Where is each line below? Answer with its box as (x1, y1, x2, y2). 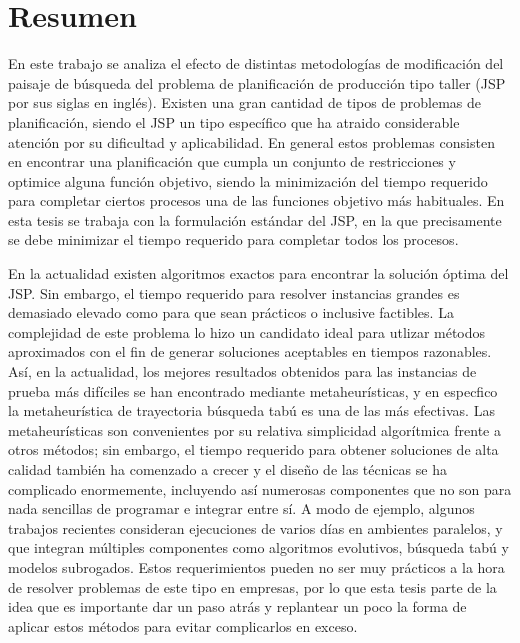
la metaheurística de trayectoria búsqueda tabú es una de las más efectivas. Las (8, 400, 495, 421)
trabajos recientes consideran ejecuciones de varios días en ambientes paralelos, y (8, 517, 503, 538)
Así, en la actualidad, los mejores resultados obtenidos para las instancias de (8, 361, 477, 382)
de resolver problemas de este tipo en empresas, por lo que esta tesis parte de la (8, 576, 497, 597)
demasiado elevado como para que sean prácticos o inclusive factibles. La (8, 302, 454, 323)
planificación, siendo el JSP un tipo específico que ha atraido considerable (8, 111, 460, 132)
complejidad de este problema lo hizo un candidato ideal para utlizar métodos (8, 321, 486, 342)
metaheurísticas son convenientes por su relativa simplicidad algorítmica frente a (8, 419, 501, 440)
